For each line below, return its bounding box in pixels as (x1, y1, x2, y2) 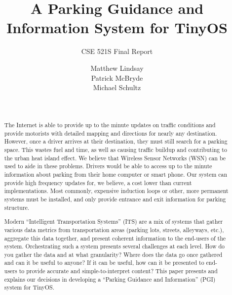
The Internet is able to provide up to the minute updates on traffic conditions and (4, 121, 216, 129)
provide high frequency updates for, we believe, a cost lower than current (4, 178, 192, 187)
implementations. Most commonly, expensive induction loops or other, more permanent (4, 187, 229, 195)
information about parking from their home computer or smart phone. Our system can (4, 170, 228, 179)
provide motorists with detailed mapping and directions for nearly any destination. (4, 129, 217, 137)
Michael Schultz (93, 82, 141, 93)
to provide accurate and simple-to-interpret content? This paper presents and (19, 267, 218, 275)
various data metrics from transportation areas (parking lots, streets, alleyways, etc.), (4, 225, 224, 234)
